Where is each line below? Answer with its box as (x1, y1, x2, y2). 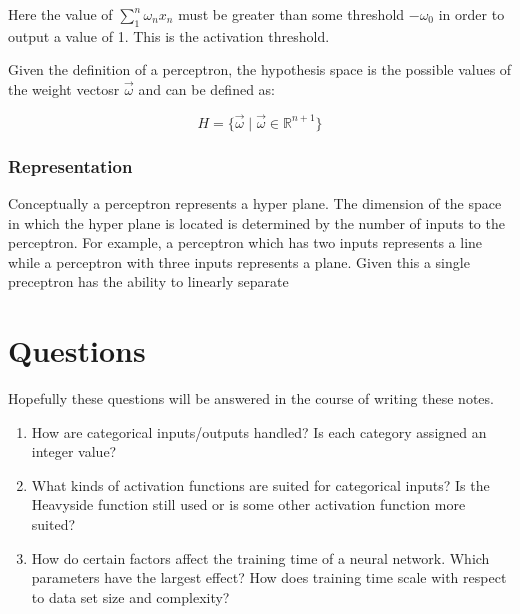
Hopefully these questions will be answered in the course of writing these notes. (8, 388, 494, 409)
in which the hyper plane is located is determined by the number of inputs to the (8, 212, 505, 233)
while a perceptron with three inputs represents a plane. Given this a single (8, 251, 470, 272)
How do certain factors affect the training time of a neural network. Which (31, 547, 490, 568)
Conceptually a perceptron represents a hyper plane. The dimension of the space (8, 193, 502, 214)
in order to (438, 4, 505, 24)
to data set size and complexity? (31, 586, 230, 607)
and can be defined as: (138, 78, 276, 99)
